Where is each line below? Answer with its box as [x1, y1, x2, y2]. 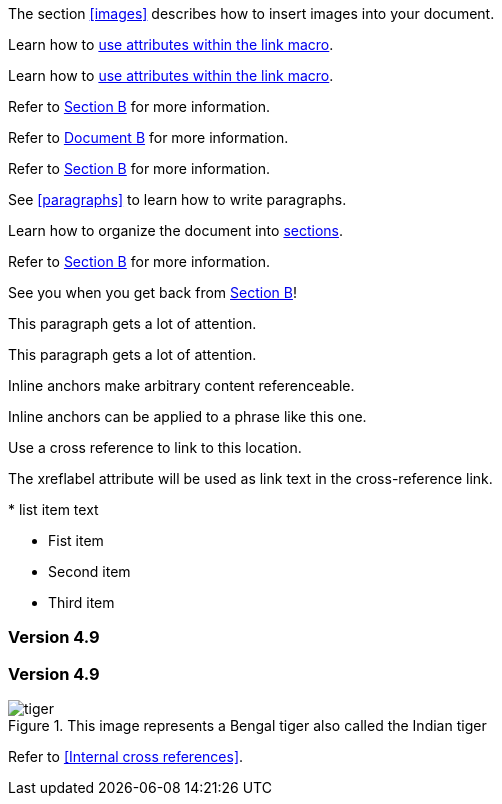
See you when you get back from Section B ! [8, 284, 297, 301]
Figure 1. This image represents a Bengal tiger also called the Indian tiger [8, 717, 487, 735]
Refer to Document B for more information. [8, 129, 289, 146]
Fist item [48, 532, 104, 549]
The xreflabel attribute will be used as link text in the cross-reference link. [8, 470, 493, 487]
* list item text [8, 501, 99, 518]
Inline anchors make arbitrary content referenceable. [8, 377, 355, 394]
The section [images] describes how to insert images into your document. [8, 5, 495, 22]
